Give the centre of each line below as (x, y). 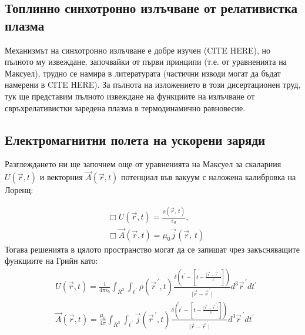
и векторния (61, 177)
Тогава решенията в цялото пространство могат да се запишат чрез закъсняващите (152, 249)
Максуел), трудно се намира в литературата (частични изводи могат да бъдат (143, 73)
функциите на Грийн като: (51, 261)
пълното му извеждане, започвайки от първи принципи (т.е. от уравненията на (146, 62)
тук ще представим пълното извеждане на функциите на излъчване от (130, 96)
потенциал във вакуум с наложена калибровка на (209, 177)
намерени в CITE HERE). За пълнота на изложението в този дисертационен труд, (153, 84)
